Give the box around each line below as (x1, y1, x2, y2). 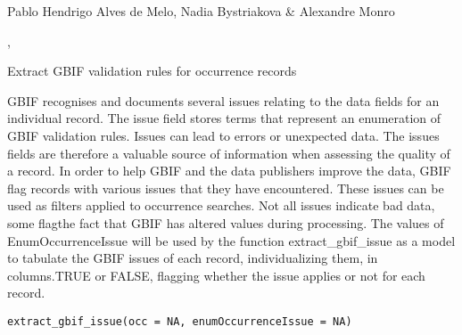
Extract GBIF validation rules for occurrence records (7, 61, 297, 80)
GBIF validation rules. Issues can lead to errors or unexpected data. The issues (7, 126, 440, 144)
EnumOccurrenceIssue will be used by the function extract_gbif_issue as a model (7, 231, 456, 249)
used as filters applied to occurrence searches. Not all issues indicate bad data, (7, 196, 435, 215)
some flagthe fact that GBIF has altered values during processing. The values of (7, 213, 444, 232)
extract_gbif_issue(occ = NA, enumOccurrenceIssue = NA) (7, 315, 352, 328)
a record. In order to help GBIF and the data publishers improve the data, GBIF (7, 161, 451, 180)
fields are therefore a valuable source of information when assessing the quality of (7, 143, 450, 162)
